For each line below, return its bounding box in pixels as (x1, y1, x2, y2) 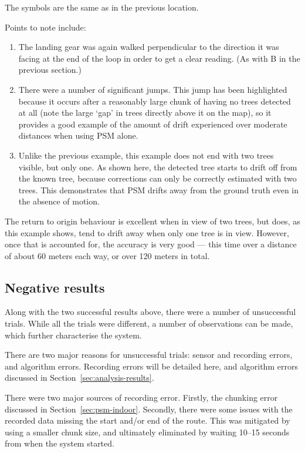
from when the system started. (5, 437, 114, 449)
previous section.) (18, 63, 82, 76)
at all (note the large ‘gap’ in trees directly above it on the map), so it (18, 106, 272, 119)
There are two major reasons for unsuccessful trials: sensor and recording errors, (5, 348, 293, 361)
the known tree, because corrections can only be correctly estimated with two (18, 172, 297, 184)
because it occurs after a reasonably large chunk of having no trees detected (18, 95, 291, 107)
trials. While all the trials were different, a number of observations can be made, (5, 317, 293, 330)
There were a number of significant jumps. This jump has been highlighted (18, 83, 287, 95)
